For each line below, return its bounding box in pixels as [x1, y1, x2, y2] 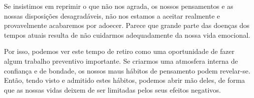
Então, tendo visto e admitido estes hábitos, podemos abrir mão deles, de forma [4, 75, 245, 85]
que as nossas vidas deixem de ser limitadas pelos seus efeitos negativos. [4, 84, 221, 95]
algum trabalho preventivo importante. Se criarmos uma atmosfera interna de [4, 55, 238, 66]
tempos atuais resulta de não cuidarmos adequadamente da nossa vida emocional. [4, 29, 251, 40]
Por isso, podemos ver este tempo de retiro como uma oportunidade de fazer [4, 46, 235, 56]
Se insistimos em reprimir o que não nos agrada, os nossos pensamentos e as [4, 1, 233, 11]
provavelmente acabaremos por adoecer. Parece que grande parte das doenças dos [4, 20, 250, 30]
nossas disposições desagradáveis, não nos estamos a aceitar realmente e [4, 10, 220, 21]
